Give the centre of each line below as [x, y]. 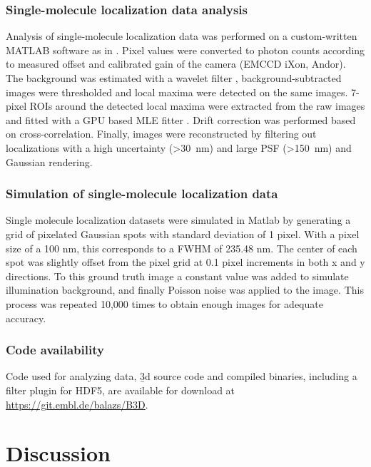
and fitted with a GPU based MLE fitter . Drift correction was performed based [181, 119]
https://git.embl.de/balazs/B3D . [77, 404]
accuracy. [26, 318]
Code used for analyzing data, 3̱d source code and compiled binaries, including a [182, 376]
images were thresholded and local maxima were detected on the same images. [177, 92]
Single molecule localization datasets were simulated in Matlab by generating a [178, 220]
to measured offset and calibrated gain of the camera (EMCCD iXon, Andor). [176, 64]
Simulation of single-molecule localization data [142, 194]
